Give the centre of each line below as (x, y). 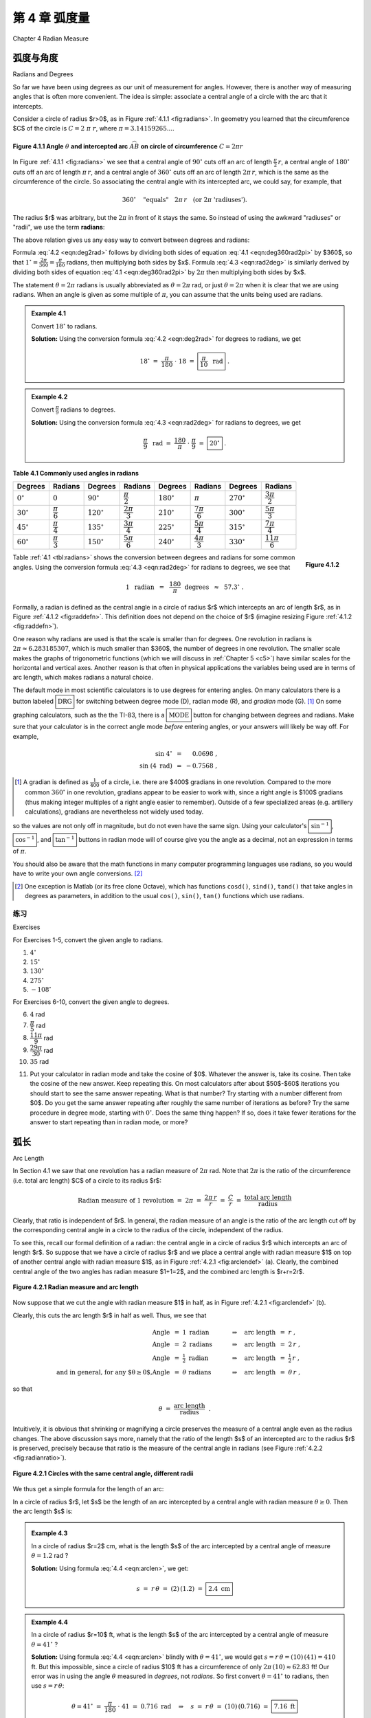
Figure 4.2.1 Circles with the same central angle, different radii (103, 1473)
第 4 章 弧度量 (51, 18)
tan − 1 (65, 839)
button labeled (33, 702)
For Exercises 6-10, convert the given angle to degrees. (91, 1002)
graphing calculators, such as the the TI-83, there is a (89, 715)
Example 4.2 (49, 397)
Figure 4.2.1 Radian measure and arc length (76, 1287)
